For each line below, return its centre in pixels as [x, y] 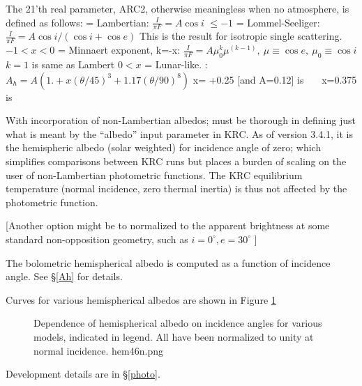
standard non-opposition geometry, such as [97, 239]
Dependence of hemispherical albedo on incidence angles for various [178, 323]
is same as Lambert [73, 64]
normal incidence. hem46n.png [98, 350]
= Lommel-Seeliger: [278, 22]
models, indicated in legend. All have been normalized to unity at [174, 336]
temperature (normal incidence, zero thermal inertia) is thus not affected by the [176, 188]
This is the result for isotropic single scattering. [241, 36]
